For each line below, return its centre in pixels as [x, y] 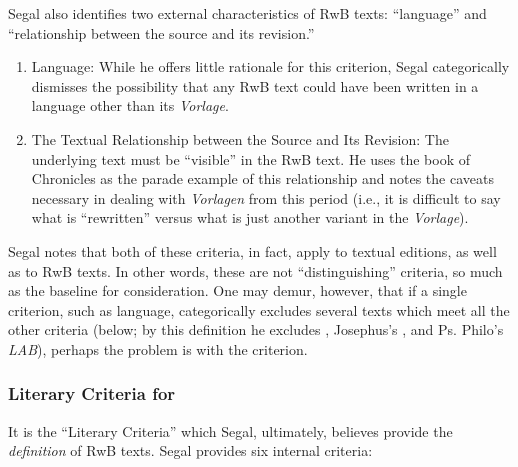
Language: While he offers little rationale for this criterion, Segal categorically [270, 66]
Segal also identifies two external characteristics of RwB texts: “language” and [247, 13]
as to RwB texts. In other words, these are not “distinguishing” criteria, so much [255, 270]
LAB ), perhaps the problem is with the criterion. [158, 348]
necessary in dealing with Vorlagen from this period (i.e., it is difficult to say [266, 197]
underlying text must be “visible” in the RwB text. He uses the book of [251, 158]
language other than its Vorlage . [130, 105]
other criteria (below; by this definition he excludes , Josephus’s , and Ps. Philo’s [256, 329]
